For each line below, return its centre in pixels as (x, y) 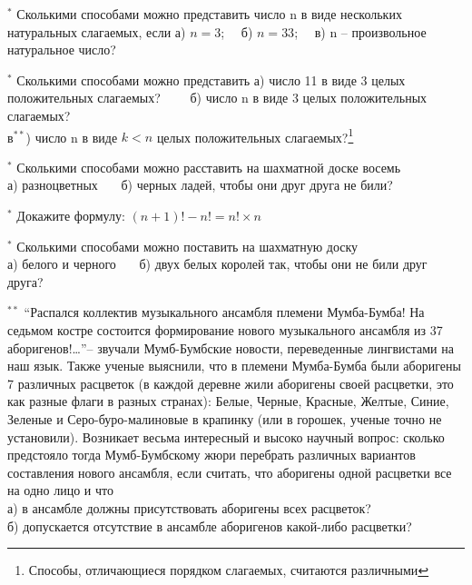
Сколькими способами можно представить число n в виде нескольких (209, 14)
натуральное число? (62, 50)
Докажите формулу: (71, 215)
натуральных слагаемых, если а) (97, 31)
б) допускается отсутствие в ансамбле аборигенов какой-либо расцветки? (210, 526)
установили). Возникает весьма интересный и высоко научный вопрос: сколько (226, 436)
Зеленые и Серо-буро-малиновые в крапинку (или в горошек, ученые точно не (225, 418)
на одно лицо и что (61, 490)
